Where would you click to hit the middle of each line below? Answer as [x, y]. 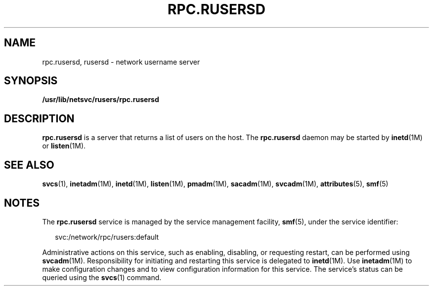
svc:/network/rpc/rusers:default [107, 237]
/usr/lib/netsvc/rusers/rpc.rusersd [101, 100]
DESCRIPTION [39, 118]
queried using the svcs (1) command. [102, 277]
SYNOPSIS [31, 81]
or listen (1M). [64, 146]
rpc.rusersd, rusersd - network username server [121, 62]
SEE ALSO [29, 165]
